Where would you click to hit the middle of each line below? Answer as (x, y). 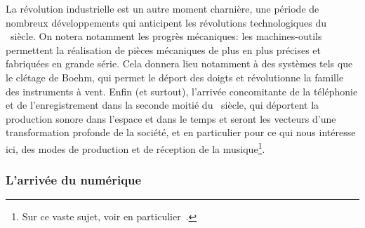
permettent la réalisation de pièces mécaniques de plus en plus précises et (163, 49)
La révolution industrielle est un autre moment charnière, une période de (162, 8)
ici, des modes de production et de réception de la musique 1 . (135, 147)
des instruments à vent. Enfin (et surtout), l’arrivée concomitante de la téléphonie (182, 91)
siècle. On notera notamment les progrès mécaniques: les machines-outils (166, 36)
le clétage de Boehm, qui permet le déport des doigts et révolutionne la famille (175, 77)
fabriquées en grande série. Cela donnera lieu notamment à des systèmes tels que (179, 63)
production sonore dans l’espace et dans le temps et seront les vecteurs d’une (171, 118)
